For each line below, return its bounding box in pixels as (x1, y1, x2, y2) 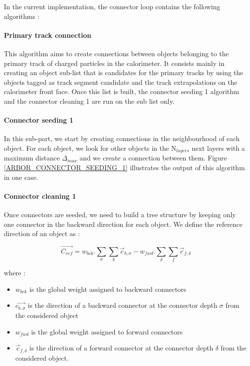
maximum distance (4, 153, 60, 163)
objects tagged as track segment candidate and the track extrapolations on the (4, 77, 237, 87)
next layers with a (191, 143, 245, 153)
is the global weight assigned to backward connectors (29, 284, 187, 294)
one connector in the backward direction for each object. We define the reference (4, 219, 243, 229)
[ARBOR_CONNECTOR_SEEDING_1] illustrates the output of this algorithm (4, 162, 245, 172)
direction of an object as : (4, 228, 80, 239)
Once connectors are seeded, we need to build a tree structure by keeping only (4, 209, 236, 219)
